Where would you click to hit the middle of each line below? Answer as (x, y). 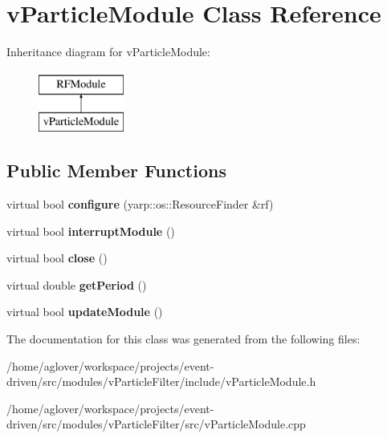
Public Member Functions (116, 170)
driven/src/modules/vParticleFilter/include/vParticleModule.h (161, 381)
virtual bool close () (57, 258)
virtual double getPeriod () (77, 284)
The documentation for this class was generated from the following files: (183, 339)
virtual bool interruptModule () (91, 231)
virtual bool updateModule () (85, 312)
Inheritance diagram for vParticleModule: (108, 52)
